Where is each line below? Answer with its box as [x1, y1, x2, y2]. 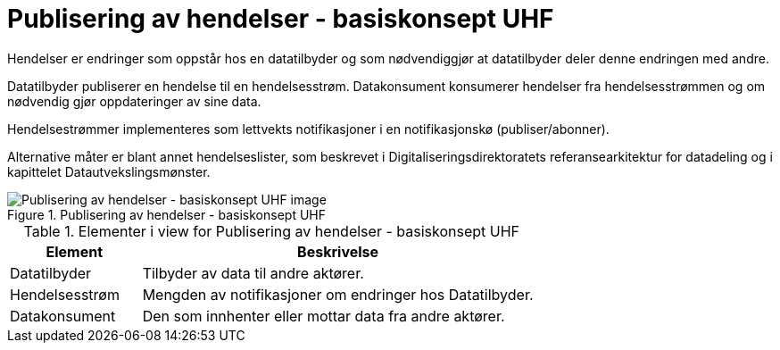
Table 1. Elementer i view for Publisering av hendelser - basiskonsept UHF [23, 221, 519, 240]
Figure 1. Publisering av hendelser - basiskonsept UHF [7, 206, 326, 222]
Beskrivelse [297, 242, 379, 261]
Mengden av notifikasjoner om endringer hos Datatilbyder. [142, 285, 534, 304]
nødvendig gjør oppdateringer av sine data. [7, 93, 261, 109]
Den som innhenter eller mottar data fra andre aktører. [142, 306, 505, 325]
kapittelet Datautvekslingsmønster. [7, 163, 211, 179]
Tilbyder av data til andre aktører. [142, 263, 364, 282]
